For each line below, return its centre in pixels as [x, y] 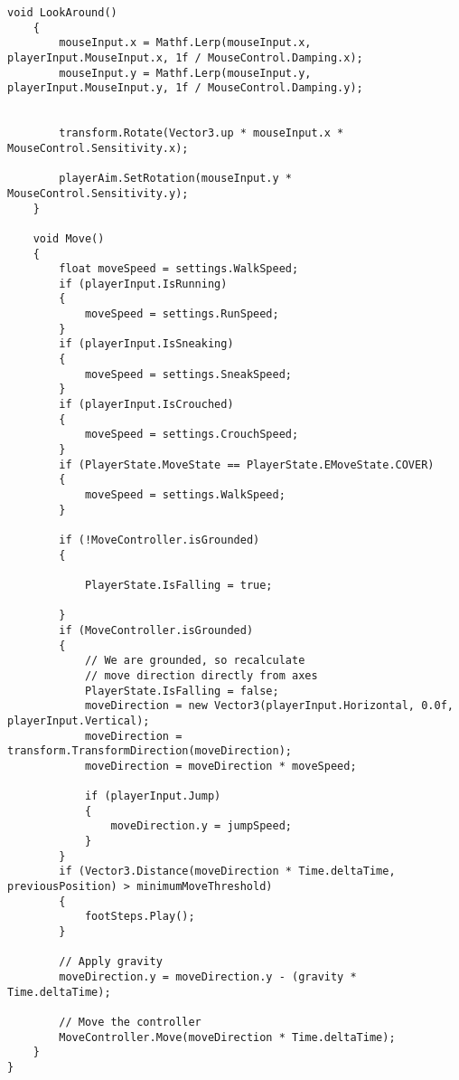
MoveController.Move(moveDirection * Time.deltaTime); [227, 1037]
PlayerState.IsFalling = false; [182, 691]
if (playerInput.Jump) [153, 796]
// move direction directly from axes [201, 675]
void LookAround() [62, 13]
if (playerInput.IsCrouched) [146, 405]
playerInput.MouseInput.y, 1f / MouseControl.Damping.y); [185, 88]
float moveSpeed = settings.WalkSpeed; [179, 269]
